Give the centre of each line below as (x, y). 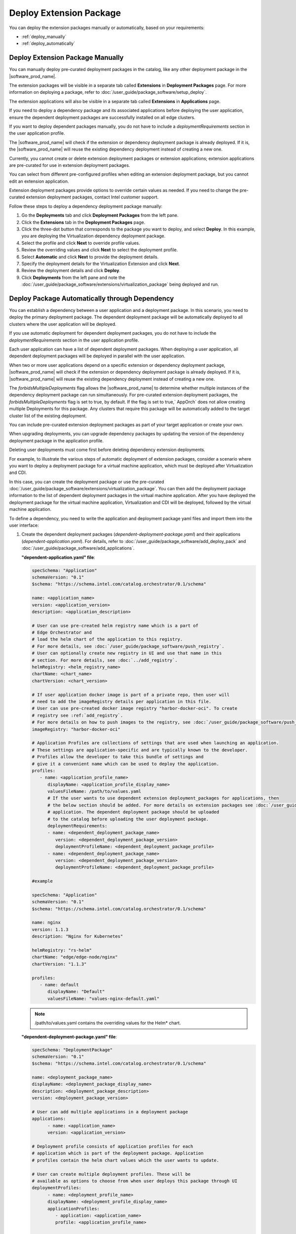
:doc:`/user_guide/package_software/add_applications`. (78, 548)
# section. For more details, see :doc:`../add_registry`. (105, 660)
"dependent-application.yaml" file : (58, 557)
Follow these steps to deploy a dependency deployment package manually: (86, 206)
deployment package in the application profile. (56, 441)
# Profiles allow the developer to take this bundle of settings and (118, 757)
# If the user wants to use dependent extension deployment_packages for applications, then (163, 798)
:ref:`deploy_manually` (44, 37)
